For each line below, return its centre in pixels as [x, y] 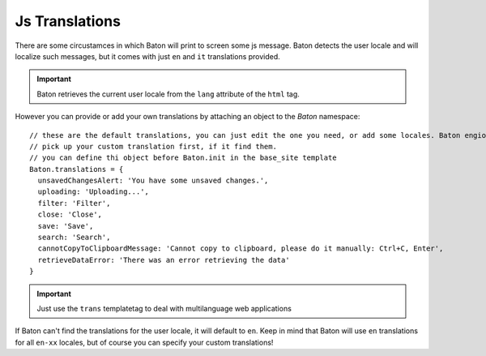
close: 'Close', [70, 214]
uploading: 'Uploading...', [94, 192]
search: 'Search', [74, 238]
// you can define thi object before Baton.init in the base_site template [183, 158]
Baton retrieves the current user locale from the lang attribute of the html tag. [168, 94]
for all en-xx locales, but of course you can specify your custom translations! [144, 342]
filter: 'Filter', [74, 203]
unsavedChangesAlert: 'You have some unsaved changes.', [153, 181]
